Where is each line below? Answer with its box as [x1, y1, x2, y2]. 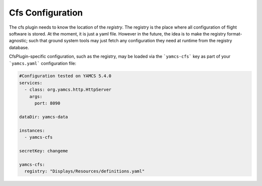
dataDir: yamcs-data [19, 114, 68, 119]
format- [227, 31, 243, 36]
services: [19, 80, 43, 85]
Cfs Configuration [9, 7, 83, 18]
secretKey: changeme [19, 148, 68, 153]
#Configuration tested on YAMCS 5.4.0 [19, 73, 112, 79]
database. [9, 44, 29, 51]
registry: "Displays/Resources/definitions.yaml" [24, 168, 145, 174]
